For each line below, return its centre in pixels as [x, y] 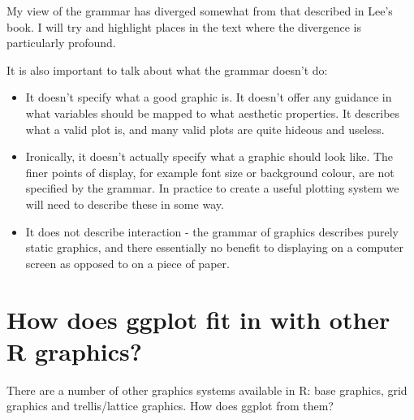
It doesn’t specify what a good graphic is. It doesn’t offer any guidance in [209, 97]
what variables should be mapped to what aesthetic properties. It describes [213, 113]
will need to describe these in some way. [125, 204]
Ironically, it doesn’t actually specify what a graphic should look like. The [209, 156]
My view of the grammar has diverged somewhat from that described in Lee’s [200, 11]
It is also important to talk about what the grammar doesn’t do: [167, 69]
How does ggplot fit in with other [198, 319]
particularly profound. [61, 43]
